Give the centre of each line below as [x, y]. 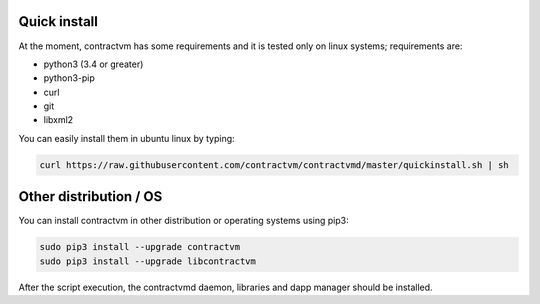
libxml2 [58, 120]
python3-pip [69, 78]
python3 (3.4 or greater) [93, 64]
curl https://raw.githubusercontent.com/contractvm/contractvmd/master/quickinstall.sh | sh [274, 164]
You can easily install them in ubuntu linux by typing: [126, 138]
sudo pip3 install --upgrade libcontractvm [148, 261]
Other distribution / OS [90, 196]
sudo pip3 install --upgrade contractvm [139, 247]
